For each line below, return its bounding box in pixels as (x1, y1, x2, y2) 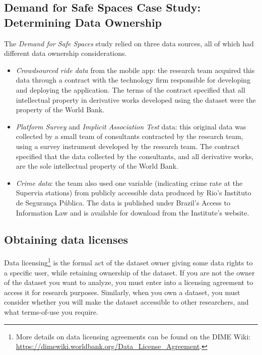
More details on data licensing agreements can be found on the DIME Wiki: (16, 331, 251, 341)
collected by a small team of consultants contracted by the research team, (16, 131, 243, 141)
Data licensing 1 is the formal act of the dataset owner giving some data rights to (4, 256, 253, 267)
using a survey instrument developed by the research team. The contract (16, 140, 240, 151)
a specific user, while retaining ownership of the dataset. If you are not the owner (4, 267, 255, 277)
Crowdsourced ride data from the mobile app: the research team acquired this (16, 64, 255, 75)
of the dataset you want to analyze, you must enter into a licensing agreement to (4, 277, 253, 288)
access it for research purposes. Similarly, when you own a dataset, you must (4, 287, 240, 297)
